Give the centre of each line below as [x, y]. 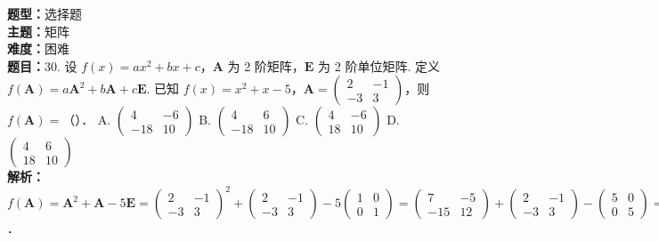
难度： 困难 [38, 48]
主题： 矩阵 [38, 31]
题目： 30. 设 [42, 65]
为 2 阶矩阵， [266, 65]
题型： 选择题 [45, 13]
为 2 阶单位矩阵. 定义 [379, 65]
